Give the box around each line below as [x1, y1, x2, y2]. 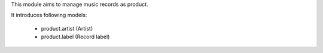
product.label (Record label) [41, 33, 110, 41]
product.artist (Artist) [41, 25, 93, 32]
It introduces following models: [11, 12, 87, 19]
